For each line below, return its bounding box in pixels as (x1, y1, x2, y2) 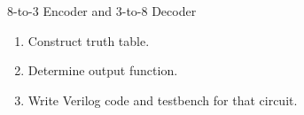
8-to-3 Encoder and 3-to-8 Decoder (7, 2, 197, 19)
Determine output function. (27, 61, 178, 80)
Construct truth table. (27, 31, 150, 50)
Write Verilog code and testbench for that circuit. (27, 90, 298, 109)
